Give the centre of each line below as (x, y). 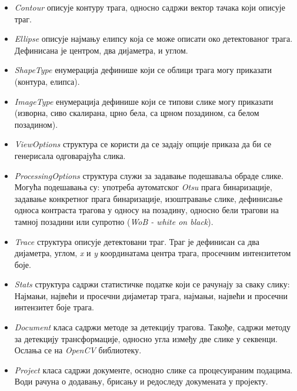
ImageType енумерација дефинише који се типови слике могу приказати (144, 101)
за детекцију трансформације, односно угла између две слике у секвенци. (146, 338)
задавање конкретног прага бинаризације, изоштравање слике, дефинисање (148, 198)
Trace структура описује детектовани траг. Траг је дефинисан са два (137, 241)
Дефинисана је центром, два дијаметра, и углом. (101, 50)
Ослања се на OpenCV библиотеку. (78, 350)
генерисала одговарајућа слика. (70, 155)
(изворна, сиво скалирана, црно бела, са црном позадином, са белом (137, 113)
